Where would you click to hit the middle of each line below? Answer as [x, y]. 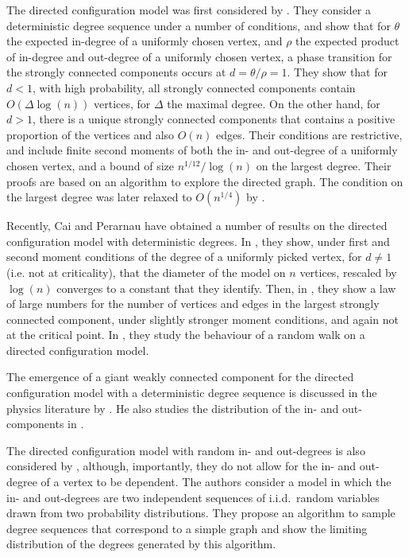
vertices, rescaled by [348, 272]
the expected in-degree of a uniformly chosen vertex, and [145, 41]
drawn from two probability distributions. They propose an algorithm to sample [201, 513]
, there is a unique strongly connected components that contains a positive [214, 119]
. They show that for [338, 72]
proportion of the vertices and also [91, 134]
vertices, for [122, 103]
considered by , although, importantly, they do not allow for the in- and [181, 466]
